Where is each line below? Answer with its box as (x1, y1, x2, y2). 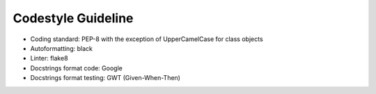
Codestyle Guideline (13, 10, 134, 26)
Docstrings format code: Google (30, 63, 123, 72)
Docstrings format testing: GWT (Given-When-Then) (30, 74, 181, 82)
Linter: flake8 (30, 54, 69, 63)
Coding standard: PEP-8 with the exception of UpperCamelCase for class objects (30, 35, 264, 43)
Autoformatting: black (30, 44, 93, 52)
